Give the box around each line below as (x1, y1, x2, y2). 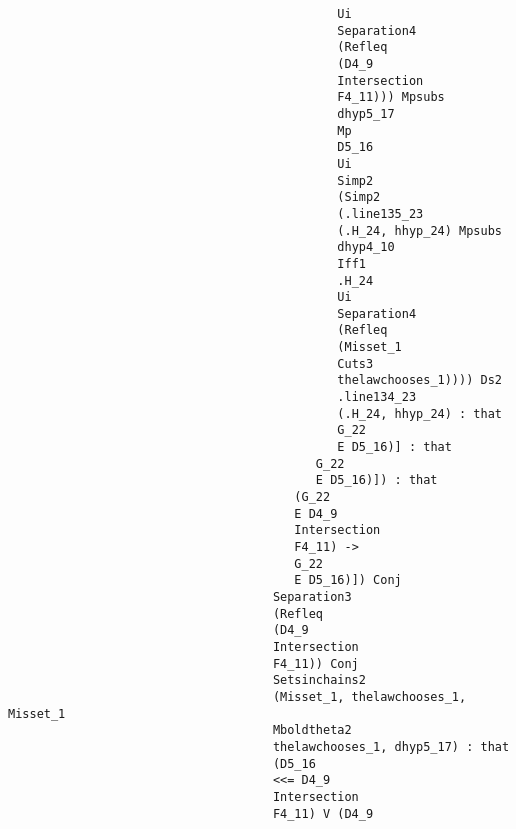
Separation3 (272, 589, 352, 604)
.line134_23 (337, 390, 417, 405)
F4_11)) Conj (272, 656, 359, 671)
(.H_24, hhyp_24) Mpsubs (337, 223, 502, 238)
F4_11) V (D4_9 (272, 806, 374, 821)
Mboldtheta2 (272, 723, 352, 738)
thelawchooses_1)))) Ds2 (337, 373, 502, 388)
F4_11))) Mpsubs (337, 90, 445, 105)
